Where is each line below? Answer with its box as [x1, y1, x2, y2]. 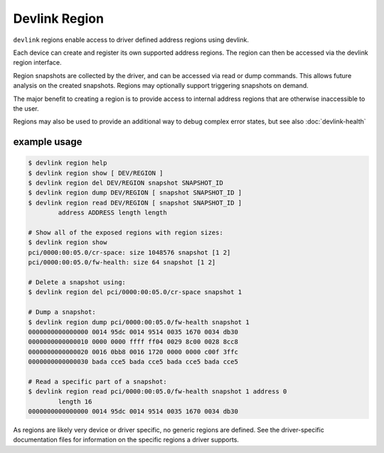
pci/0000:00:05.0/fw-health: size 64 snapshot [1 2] [28, 258, 216, 266]
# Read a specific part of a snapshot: [28, 377, 167, 386]
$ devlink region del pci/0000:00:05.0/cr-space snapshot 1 [28, 288, 242, 296]
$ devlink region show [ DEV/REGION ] [28, 169, 164, 177]
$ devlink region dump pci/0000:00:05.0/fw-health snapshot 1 [28, 318, 250, 326]
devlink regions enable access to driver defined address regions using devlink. [13, 36, 249, 44]
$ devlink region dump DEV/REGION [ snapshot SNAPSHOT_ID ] [28, 189, 242, 197]
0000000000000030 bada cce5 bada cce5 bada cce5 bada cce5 [28, 358, 238, 366]
